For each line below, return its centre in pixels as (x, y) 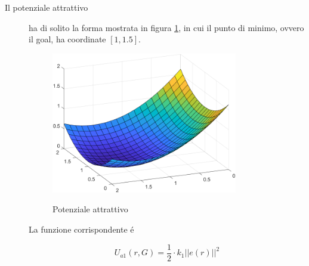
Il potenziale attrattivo (47, 7)
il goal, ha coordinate (67, 39)
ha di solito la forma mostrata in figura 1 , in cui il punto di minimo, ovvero (166, 27)
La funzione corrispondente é (81, 229)
